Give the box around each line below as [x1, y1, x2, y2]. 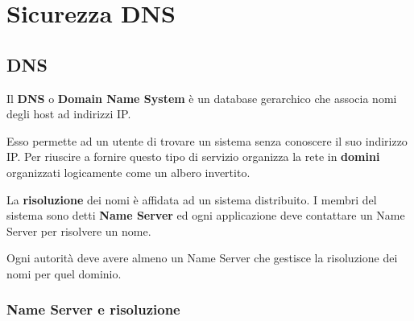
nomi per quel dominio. [6, 265, 122, 282]
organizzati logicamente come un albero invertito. [6, 163, 250, 180]
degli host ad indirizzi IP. [6, 105, 131, 122]
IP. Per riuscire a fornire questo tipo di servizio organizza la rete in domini [6, 148, 380, 165]
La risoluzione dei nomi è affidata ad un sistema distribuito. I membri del [6, 191, 377, 208]
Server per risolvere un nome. [6, 222, 151, 239]
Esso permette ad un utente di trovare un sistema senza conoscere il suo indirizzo [6, 132, 408, 149]
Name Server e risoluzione [6, 299, 180, 319]
